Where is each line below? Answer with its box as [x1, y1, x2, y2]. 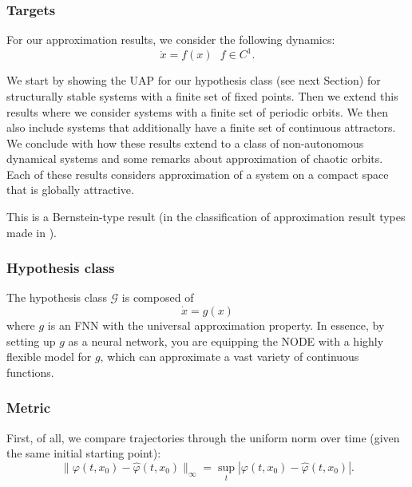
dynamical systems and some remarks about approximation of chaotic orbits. [6, 150, 383, 167]
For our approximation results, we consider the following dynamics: [6, 31, 335, 48]
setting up [6, 332, 56, 349]
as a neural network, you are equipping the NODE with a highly [68, 332, 384, 349]
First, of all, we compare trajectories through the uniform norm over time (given [6, 429, 400, 445]
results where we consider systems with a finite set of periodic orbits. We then [6, 103, 388, 120]
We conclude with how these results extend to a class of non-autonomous [6, 134, 364, 151]
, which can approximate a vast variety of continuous [100, 348, 359, 365]
